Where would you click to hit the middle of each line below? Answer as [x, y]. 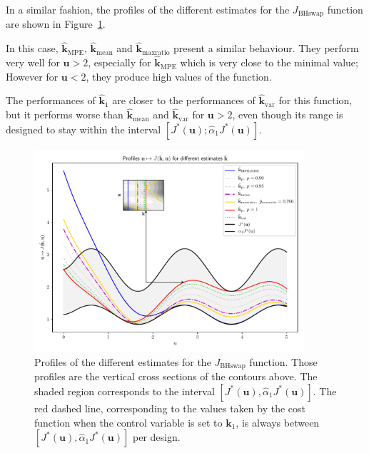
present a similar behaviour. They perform [266, 48]
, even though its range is [288, 114]
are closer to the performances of [184, 100]
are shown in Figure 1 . [56, 24]
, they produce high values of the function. [179, 76]
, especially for [120, 62]
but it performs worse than [65, 114]
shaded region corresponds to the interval [125, 391]
